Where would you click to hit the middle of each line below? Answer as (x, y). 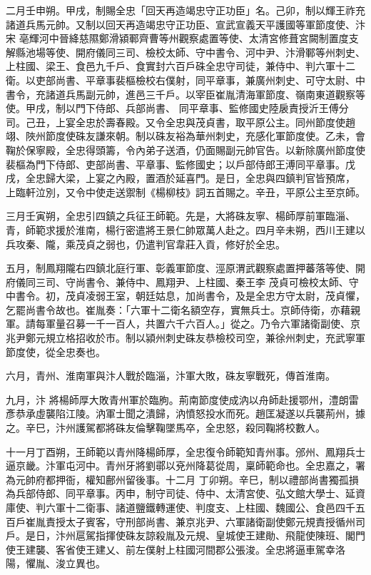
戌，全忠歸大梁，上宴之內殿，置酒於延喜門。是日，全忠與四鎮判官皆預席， (181, 178)
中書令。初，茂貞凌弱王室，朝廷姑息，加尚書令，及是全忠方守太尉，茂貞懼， (185, 296)
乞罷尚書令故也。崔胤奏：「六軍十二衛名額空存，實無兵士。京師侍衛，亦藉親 (183, 309)
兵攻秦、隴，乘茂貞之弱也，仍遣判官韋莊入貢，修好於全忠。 (146, 244)
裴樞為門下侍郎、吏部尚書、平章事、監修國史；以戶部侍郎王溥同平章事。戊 (181, 164)
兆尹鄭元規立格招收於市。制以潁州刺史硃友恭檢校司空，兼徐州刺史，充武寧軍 (185, 338)
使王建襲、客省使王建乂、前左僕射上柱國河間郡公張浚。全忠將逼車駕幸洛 (176, 549)
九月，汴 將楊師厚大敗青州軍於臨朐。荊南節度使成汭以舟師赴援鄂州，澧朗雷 (182, 399)
